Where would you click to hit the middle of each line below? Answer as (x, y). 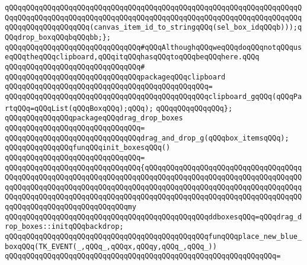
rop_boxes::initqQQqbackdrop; (64, 227)
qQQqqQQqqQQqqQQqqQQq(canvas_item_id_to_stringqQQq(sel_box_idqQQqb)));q (153, 28)
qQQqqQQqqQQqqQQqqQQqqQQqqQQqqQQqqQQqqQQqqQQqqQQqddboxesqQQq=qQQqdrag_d (153, 217)
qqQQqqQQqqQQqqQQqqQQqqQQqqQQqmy (71, 207)
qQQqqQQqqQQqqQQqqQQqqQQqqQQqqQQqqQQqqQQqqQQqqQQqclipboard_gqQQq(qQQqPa (153, 96)
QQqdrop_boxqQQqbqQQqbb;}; (58, 37)
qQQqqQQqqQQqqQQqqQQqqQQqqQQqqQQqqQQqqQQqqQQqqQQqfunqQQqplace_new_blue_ (153, 237)
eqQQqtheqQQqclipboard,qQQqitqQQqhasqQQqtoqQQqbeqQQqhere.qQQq (132, 57)
